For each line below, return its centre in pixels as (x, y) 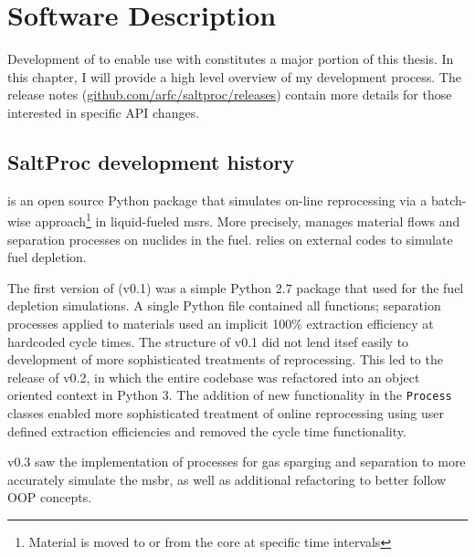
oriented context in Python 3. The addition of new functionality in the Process (230, 395)
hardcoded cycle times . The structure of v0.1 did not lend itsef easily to (208, 341)
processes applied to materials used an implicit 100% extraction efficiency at (221, 323)
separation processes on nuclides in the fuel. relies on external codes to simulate (230, 239)
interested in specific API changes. (104, 112)
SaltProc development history (151, 161)
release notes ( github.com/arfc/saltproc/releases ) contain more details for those (230, 95)
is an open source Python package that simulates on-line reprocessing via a (217, 200)
